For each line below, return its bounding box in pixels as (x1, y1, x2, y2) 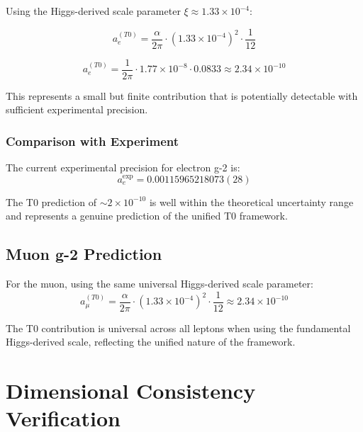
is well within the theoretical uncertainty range (149, 194, 354, 209)
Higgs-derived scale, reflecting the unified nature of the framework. (6, 334, 296, 349)
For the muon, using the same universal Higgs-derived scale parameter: (6, 276, 313, 291)
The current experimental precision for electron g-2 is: (6, 160, 240, 175)
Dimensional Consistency (6, 376, 256, 405)
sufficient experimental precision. (6, 102, 148, 117)
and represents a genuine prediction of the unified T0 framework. (6, 208, 288, 223)
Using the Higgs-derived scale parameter (6, 4, 181, 18)
